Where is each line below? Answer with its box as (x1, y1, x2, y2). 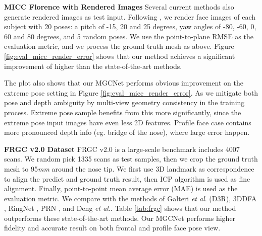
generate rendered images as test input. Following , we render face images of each (4, 11, 256, 22)
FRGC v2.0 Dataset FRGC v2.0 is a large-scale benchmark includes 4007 (4, 143, 240, 154)
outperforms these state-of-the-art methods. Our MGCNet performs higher (4, 212, 236, 223)
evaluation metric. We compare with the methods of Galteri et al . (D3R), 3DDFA (4, 193, 257, 203)
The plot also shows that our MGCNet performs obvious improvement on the (4, 77, 243, 88)
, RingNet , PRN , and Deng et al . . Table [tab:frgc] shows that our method (4, 203, 236, 213)
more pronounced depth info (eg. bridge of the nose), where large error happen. (4, 127, 250, 137)
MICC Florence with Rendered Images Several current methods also (4, 2, 234, 12)
